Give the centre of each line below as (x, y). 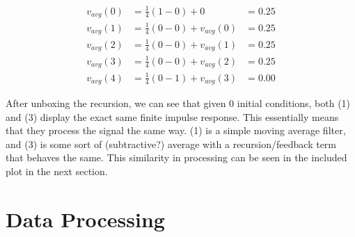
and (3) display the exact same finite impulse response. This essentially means (172, 116)
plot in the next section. (57, 171)
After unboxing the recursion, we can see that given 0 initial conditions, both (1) (178, 103)
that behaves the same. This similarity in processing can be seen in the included (176, 157)
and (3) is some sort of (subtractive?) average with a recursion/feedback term (171, 144)
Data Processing (85, 219)
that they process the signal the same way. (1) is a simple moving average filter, (176, 130)
